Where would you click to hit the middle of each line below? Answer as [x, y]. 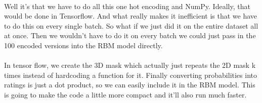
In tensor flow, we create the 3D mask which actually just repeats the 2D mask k [130, 65]
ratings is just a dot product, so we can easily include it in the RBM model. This [130, 85]
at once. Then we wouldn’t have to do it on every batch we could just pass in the [130, 35]
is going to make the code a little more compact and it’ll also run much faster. [125, 94]
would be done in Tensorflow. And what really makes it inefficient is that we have [130, 16]
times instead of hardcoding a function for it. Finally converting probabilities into [130, 75]
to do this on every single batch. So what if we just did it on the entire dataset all [131, 25]
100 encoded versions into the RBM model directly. [83, 45]
